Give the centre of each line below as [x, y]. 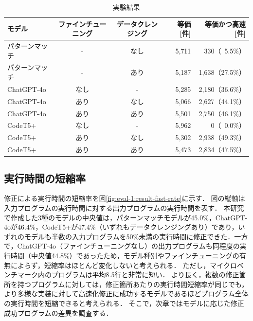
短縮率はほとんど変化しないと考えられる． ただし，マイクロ [141, 265]
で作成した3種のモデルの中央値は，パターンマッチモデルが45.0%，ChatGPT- [126, 217]
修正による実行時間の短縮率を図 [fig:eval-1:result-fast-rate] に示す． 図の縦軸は [125, 198]
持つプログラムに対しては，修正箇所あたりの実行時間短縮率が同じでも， [133, 284]
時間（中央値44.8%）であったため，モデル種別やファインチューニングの [125, 255]
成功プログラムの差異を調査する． [58, 312]
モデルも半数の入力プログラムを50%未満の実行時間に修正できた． [129, 236]
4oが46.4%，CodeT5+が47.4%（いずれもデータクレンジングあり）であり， [121, 227]
